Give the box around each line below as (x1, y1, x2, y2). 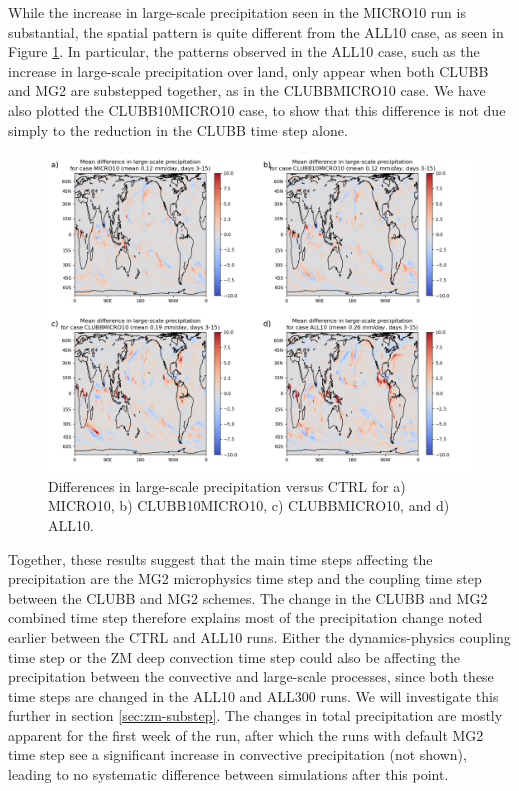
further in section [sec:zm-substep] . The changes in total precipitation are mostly (8, 705, 503, 726)
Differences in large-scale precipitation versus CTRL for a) (48, 475, 406, 496)
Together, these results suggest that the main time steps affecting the (8, 548, 433, 569)
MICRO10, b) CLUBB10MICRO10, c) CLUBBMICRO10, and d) (48, 495, 450, 516)
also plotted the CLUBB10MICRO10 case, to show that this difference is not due (8, 99, 506, 120)
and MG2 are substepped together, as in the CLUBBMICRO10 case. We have (8, 80, 486, 101)
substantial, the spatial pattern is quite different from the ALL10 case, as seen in (8, 21, 504, 42)
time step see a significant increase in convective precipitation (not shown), (8, 744, 467, 765)
